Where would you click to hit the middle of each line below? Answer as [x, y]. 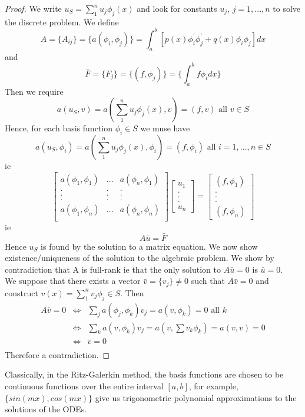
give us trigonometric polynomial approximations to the [196, 397]
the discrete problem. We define [62, 21]
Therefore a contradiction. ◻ [57, 354]
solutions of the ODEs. [46, 409]
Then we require [34, 91]
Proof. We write [33, 8]
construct [21, 292]
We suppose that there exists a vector [73, 281]
